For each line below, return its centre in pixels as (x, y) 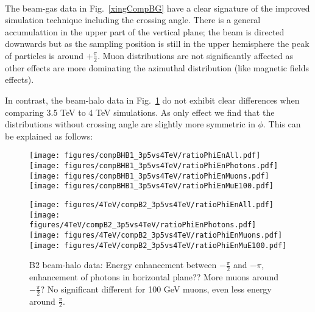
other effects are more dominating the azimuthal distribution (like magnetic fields (157, 67)
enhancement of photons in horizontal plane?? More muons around (154, 277)
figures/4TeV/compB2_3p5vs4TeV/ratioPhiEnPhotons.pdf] (143, 225)
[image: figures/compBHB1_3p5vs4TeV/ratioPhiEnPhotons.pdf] (154, 166)
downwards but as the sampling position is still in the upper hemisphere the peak (157, 44)
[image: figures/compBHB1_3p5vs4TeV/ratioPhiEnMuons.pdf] (149, 176)
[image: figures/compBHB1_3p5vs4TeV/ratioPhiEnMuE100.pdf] (151, 186)
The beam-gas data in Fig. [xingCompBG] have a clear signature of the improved (157, 8)
